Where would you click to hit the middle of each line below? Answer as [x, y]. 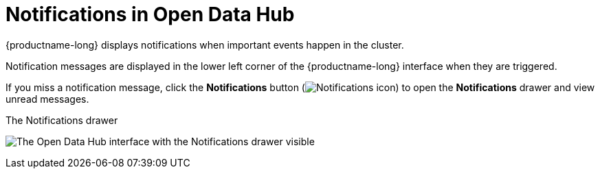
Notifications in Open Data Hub [150, 14]
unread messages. [47, 99]
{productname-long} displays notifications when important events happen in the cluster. [205, 45]
